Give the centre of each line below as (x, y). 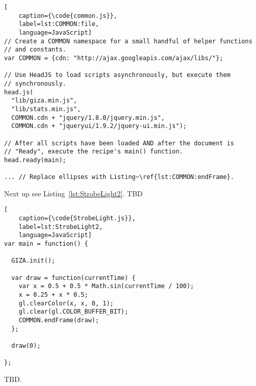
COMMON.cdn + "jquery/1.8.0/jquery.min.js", (88, 118)
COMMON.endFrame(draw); (59, 320)
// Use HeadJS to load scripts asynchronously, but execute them (117, 75)
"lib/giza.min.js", (44, 101)
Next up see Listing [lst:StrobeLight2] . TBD (73, 193)
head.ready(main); (35, 160)
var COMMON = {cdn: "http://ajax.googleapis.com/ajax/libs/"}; (114, 58)
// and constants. (35, 50)
